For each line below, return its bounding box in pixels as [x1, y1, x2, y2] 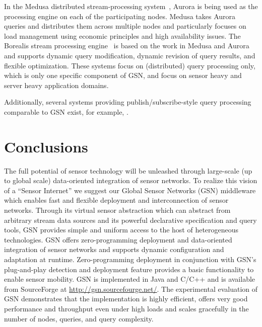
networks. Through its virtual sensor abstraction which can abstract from [4, 205, 231, 215]
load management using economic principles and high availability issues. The [4, 30, 241, 41]
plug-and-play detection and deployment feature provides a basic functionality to [4, 264, 254, 274]
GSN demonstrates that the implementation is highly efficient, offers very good [4, 293, 248, 304]
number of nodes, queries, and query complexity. [4, 313, 154, 323]
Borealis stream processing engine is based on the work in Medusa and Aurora [4, 40, 249, 51]
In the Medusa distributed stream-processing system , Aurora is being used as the [4, 1, 258, 11]
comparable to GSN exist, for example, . [4, 106, 128, 117]
